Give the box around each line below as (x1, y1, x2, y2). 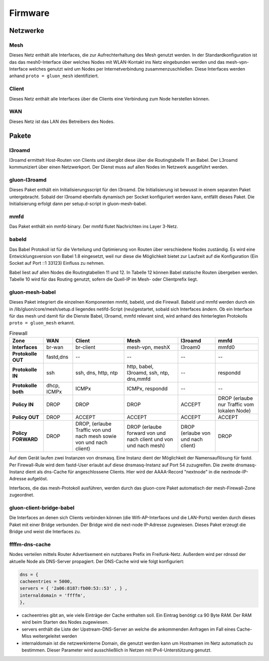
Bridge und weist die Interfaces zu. (9, 529, 81, 535)
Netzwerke (9, 26, 44, 35)
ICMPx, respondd (127, 385, 168, 392)
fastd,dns (46, 353, 69, 360)
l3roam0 (180, 344, 201, 351)
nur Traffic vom (218, 401, 254, 408)
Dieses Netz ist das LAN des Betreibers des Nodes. (9, 118, 115, 124)
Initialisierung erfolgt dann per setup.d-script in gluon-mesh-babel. (9, 201, 147, 207)
